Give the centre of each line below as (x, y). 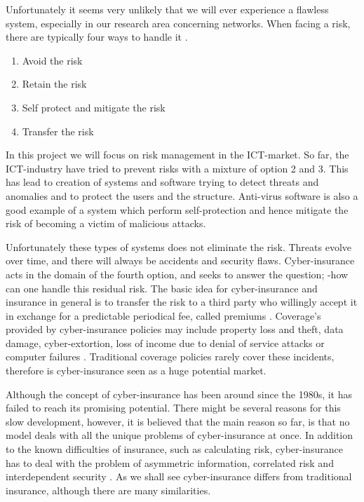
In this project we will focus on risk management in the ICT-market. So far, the (177, 155)
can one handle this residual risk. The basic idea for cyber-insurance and (162, 288)
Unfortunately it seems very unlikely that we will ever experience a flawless (167, 9)
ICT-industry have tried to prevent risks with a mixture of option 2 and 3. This (177, 168)
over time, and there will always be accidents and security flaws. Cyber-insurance (180, 260)
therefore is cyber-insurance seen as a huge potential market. (136, 371)
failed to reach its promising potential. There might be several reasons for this (173, 408)
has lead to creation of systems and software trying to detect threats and (162, 182)
